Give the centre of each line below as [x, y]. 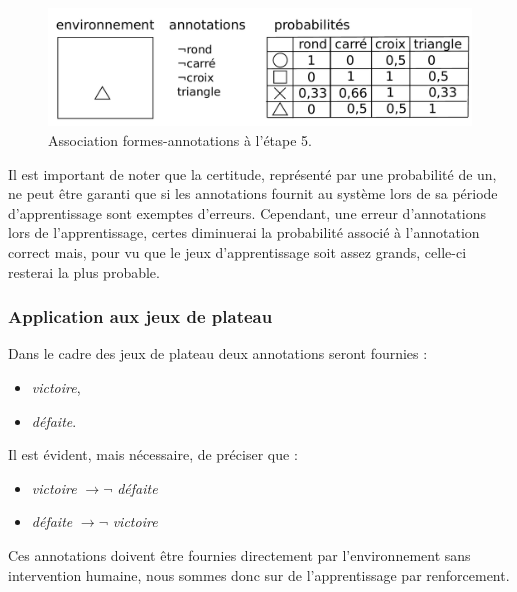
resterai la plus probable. [84, 271]
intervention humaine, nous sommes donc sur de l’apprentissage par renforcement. [259, 574]
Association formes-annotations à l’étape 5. [180, 140]
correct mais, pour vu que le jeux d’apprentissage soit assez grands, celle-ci [237, 251]
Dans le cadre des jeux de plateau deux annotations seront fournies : [218, 353]
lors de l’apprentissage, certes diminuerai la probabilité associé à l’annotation [244, 232]
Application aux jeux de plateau [140, 316]
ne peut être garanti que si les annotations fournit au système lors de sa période [253, 193]
